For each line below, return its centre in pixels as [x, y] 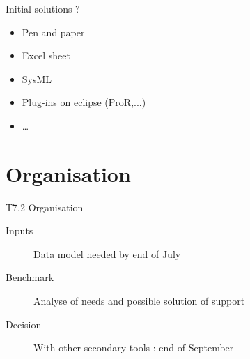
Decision [24, 324]
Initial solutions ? [43, 8]
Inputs [19, 230]
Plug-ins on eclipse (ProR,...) [84, 102]
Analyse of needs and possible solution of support [139, 301]
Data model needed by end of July [107, 253]
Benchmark [30, 277]
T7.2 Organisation [45, 207]
